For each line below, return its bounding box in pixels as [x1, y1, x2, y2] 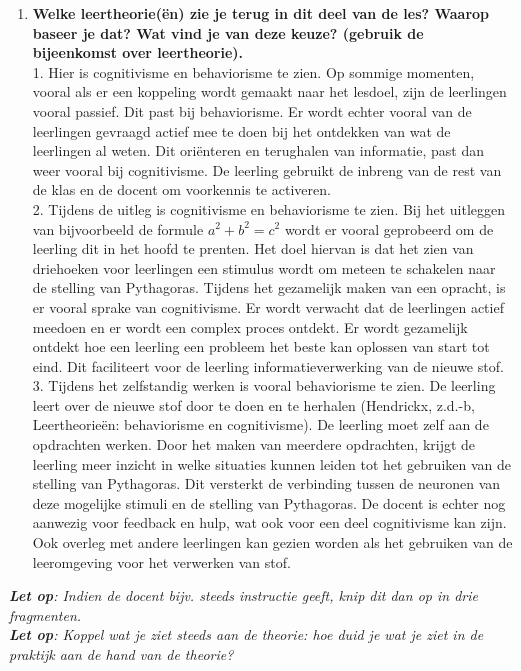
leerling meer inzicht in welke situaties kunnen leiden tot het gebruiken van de [32, 453, 511, 474]
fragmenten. [9, 604, 82, 625]
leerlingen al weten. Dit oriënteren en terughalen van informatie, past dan [32, 140, 485, 161]
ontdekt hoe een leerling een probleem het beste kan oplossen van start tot [32, 336, 490, 357]
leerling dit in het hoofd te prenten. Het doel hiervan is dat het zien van [32, 238, 474, 259]
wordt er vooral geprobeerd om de [284, 218, 494, 239]
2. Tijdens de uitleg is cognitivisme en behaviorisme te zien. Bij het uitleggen [32, 198, 506, 219]
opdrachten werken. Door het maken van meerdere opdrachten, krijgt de [32, 434, 476, 455]
